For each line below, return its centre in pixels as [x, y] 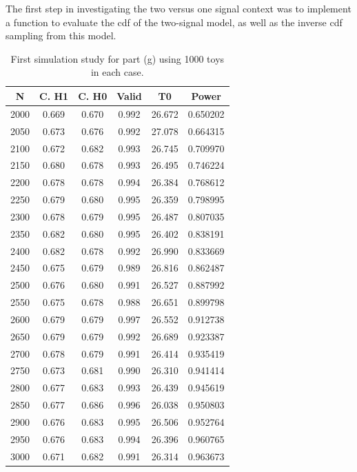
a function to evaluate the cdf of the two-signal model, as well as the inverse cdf [174, 22]
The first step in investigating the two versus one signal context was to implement [178, 8]
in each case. [117, 72]
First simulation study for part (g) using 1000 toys [118, 58]
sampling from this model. [61, 35]
